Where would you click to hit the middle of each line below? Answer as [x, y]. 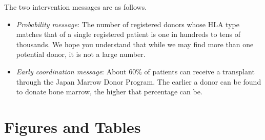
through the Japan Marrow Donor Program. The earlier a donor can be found [139, 81]
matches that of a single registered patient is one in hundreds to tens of [128, 34]
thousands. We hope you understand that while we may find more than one [135, 44]
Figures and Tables [73, 126]
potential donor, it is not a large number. [81, 54]
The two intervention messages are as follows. [76, 7]
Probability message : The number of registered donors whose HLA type [128, 24]
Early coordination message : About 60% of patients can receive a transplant [135, 71]
